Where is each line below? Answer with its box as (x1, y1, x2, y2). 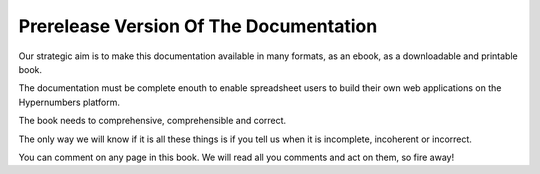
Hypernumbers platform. (18, 96, 120, 108)
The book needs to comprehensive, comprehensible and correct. (18, 115, 287, 127)
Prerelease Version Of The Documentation (18, 15, 378, 37)
